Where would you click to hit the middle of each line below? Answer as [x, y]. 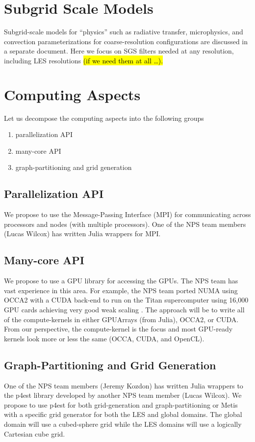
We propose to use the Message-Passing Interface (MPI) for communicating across [127, 214]
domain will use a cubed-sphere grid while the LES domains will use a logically [123, 424]
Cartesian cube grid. [35, 433]
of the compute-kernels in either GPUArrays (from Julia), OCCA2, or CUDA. [121, 319]
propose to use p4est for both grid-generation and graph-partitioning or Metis [121, 404]
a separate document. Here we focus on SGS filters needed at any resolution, [119, 51]
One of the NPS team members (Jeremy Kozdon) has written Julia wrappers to [124, 385]
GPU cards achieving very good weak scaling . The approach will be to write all [124, 309]
